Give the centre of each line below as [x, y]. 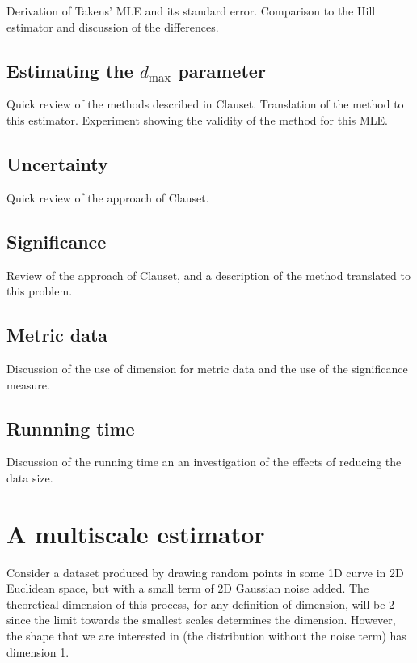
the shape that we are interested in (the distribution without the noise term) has [206, 636]
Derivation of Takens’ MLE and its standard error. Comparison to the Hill [191, 11]
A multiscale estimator [136, 533]
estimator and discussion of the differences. [113, 26]
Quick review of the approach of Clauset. [108, 197]
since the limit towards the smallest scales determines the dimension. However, [201, 620]
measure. [28, 384]
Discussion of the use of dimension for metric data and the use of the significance [207, 368]
